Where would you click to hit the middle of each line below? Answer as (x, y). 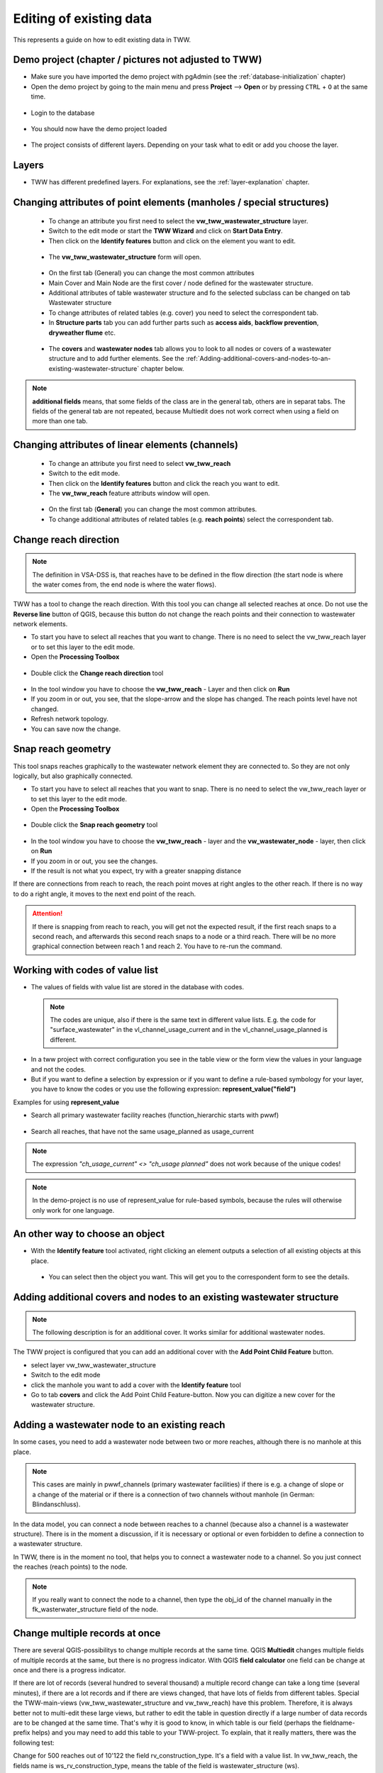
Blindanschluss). (56, 1504)
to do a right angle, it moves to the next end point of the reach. (105, 894)
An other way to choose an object (89, 1234)
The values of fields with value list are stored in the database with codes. (138, 987)
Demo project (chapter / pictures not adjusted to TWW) (138, 60)
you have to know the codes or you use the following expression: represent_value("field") (163, 1089)
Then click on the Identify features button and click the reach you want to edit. (164, 483)
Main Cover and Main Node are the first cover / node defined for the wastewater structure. (181, 283)
